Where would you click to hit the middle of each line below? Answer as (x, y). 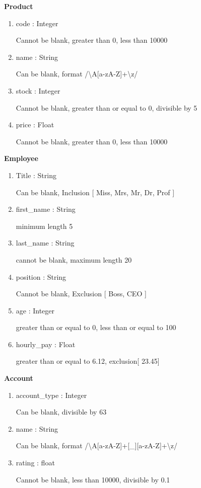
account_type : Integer (51, 395)
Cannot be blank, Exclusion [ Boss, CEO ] (81, 294)
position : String (41, 276)
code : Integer (37, 23)
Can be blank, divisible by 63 (61, 412)
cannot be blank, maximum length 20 (74, 259)
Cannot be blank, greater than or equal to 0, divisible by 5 (107, 107)
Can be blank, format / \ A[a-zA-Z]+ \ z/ (77, 74)
